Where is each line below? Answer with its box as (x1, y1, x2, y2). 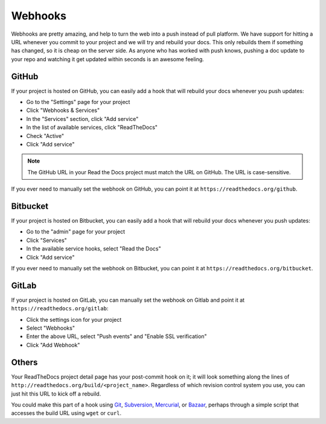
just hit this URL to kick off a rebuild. (11, 390, 101, 397)
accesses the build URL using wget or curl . (11, 409, 122, 417)
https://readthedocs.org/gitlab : (11, 305, 109, 312)
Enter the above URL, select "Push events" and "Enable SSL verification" (26, 333, 208, 340)
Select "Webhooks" (26, 324, 75, 332)
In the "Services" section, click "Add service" (26, 115, 139, 122)
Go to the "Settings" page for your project (26, 99, 130, 106)
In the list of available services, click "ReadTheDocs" (26, 124, 158, 131)
